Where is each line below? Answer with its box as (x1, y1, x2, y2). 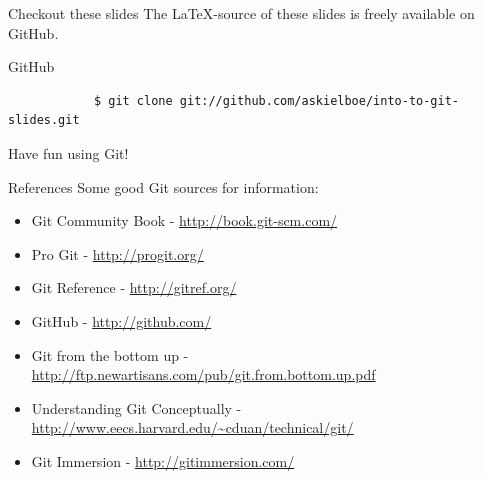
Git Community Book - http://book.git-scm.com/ (31, 210, 338, 231)
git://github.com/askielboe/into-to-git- (179, 93, 460, 108)
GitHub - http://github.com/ (31, 310, 212, 331)
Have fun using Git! (8, 142, 129, 163)
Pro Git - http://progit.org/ (31, 243, 204, 264)
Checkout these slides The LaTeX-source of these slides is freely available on (8, 3, 475, 23)
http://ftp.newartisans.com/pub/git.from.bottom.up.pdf (31, 364, 376, 385)
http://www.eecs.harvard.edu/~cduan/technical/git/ (31, 417, 354, 438)
